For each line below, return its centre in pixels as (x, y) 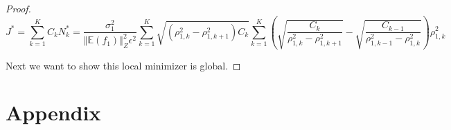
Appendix (53, 112)
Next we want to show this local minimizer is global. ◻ (123, 65)
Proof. (18, 8)
